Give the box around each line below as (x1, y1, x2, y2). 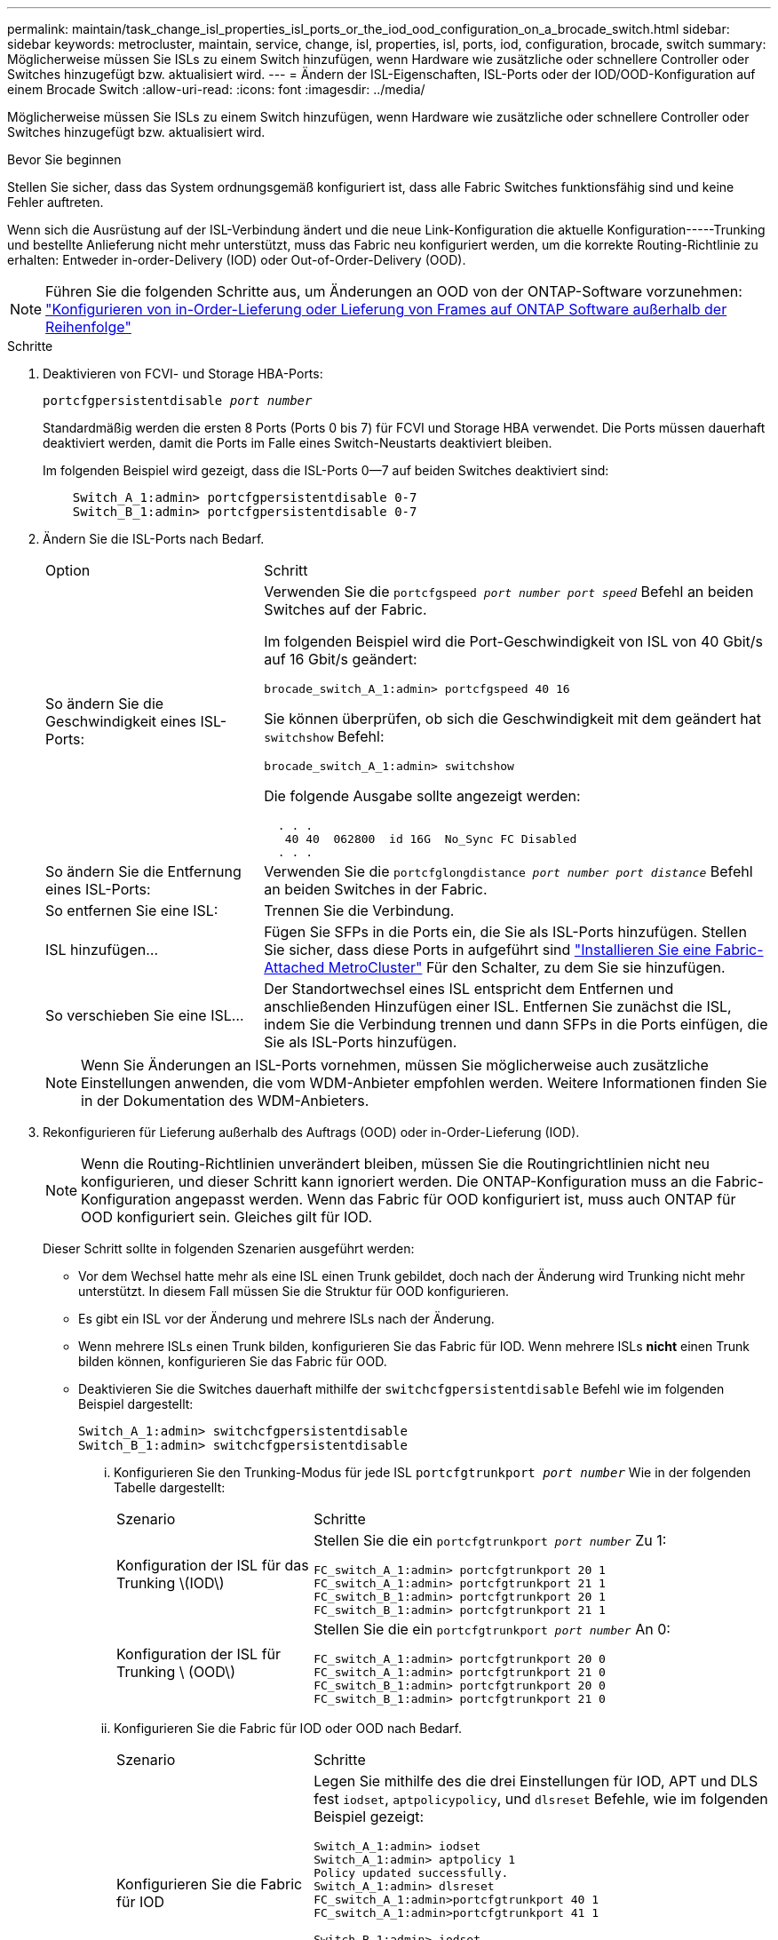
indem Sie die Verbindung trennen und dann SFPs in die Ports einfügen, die (264, 1015, 768, 1033)
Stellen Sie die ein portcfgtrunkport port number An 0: (314, 1620, 671, 1638)
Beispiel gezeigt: (314, 1808, 425, 1825)
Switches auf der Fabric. (264, 600, 427, 618)
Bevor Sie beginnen (7, 152, 122, 167)
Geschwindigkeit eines (45, 712, 197, 730)
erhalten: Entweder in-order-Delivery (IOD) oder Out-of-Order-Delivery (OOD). (7, 252, 466, 267)
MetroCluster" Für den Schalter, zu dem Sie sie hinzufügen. (328, 958, 726, 976)
